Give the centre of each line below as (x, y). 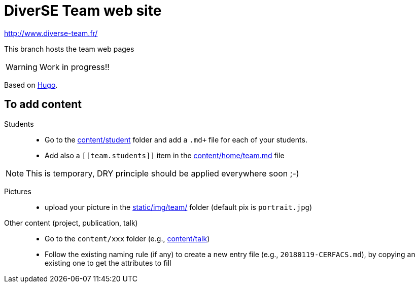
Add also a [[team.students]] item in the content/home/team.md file (165, 155)
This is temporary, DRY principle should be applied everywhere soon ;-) (163, 173)
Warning (22, 67)
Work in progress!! (74, 67)
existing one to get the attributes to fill (108, 263)
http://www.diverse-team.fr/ (51, 33)
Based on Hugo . (31, 85)
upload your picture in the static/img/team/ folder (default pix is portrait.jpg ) (179, 207)
